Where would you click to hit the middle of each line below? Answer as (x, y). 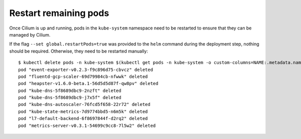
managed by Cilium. (30, 34)
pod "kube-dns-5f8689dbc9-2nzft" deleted (70, 90)
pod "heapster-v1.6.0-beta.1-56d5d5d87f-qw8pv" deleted (88, 83)
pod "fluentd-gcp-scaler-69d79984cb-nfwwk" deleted (83, 76)
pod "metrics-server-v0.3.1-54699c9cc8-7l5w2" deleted (87, 125)
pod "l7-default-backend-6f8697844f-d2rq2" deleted (83, 118)
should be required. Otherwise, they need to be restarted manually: (79, 51)
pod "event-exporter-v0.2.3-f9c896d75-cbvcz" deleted (86, 69)
